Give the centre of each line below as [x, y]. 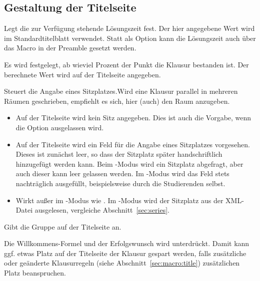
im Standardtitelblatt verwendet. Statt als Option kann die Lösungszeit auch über [130, 38]
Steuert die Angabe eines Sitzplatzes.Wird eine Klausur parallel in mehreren [121, 91]
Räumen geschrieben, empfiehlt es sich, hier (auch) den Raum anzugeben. [117, 101]
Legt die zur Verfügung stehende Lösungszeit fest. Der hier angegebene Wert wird [129, 28]
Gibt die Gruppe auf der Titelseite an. [63, 226]
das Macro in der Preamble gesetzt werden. [70, 48]
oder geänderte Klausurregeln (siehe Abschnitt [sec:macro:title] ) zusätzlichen [122, 263]
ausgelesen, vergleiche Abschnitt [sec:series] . [102, 210]
